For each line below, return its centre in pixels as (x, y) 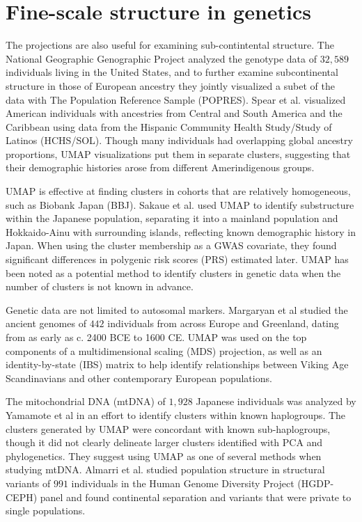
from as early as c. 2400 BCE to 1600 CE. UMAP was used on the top (156, 337)
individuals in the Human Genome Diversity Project (183, 483)
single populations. (46, 511)
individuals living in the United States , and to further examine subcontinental (172, 72)
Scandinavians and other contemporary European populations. (139, 378)
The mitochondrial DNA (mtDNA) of (86, 401)
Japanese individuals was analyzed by (276, 401)
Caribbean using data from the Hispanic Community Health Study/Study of (169, 126)
